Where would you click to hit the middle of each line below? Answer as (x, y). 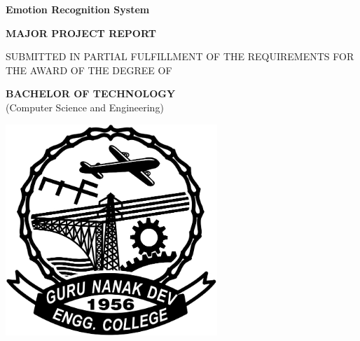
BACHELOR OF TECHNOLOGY (91, 93)
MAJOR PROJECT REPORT (81, 33)
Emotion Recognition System (78, 9)
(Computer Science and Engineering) (85, 107)
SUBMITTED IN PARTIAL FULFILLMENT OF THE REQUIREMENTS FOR (180, 56)
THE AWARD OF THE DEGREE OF (89, 70)
